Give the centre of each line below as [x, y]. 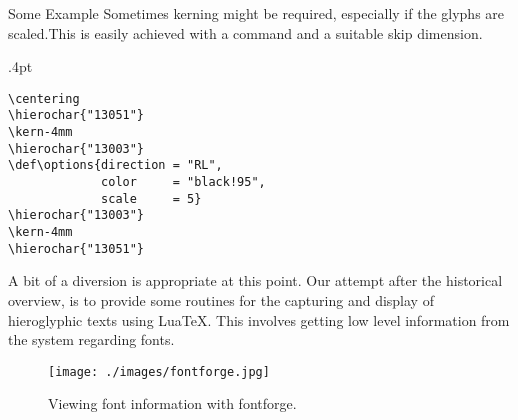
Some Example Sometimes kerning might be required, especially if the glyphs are [256, 13]
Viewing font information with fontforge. [172, 403]
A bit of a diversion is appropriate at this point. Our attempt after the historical [255, 280]
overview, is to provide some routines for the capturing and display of [221, 299]
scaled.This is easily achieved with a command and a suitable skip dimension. [245, 32]
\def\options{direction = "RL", [115, 165]
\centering [44, 98]
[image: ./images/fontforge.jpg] [159, 371]
